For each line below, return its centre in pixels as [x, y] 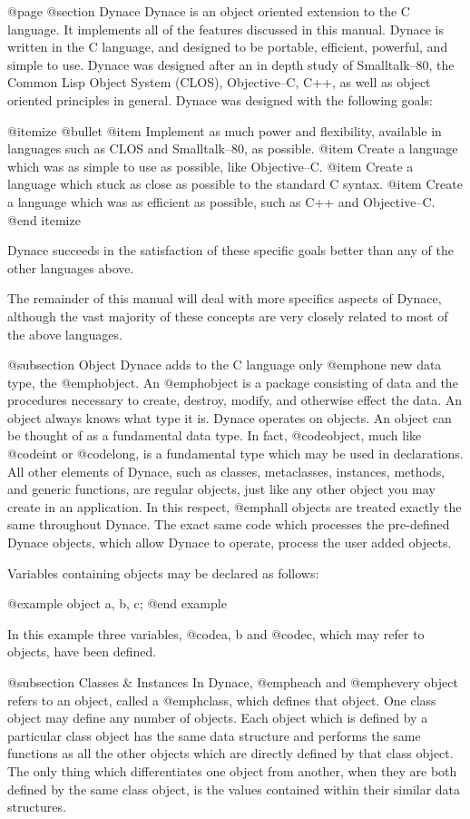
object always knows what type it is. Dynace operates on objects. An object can [230, 417]
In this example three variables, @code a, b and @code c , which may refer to [216, 633]
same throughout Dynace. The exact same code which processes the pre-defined [229, 524]
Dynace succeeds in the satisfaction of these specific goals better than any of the [230, 250]
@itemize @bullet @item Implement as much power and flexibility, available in [225, 130]
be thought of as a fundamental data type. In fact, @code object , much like [215, 435]
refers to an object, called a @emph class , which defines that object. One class [222, 700]
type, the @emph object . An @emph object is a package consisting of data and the [233, 382]
